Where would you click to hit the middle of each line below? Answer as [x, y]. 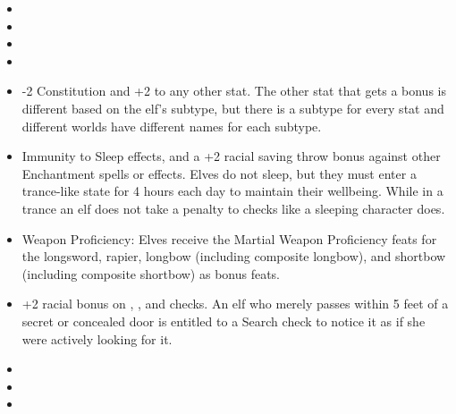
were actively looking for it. [97, 338]
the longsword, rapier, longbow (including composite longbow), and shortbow [234, 256]
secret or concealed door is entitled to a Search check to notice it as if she [224, 321]
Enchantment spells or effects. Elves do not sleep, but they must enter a [219, 173]
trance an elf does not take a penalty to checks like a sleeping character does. [233, 208]
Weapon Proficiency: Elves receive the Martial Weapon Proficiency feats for [229, 238]
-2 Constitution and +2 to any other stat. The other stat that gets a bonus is [234, 91]
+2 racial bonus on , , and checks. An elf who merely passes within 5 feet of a [235, 304]
